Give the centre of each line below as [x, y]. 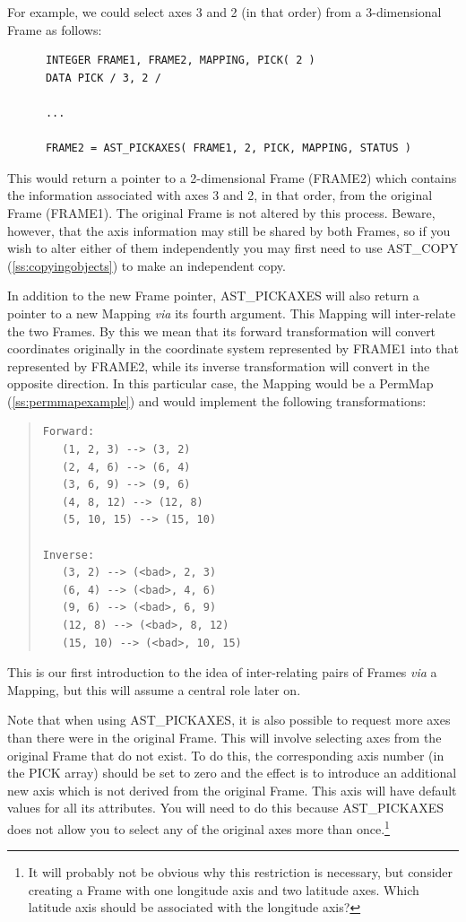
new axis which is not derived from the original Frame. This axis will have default [232, 790]
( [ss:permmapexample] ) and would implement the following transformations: [217, 400]
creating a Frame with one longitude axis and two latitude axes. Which [224, 889]
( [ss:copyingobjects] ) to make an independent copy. [147, 265]
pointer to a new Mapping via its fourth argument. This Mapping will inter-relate [232, 313]
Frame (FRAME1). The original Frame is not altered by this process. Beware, [221, 212]
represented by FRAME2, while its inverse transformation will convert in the [219, 365]
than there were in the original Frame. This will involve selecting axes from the [224, 737]
